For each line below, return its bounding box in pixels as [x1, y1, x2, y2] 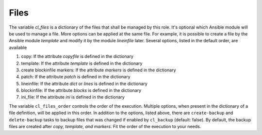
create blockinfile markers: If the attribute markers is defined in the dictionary [21, 67, 177, 73]
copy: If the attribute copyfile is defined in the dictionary [21, 53, 133, 59]
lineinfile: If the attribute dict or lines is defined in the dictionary [21, 81, 147, 86]
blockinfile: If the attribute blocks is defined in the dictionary [21, 87, 142, 93]
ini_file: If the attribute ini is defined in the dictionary [21, 94, 125, 100]
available [9, 44, 27, 51]
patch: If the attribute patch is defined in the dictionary [21, 74, 131, 80]
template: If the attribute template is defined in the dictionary [21, 60, 143, 66]
